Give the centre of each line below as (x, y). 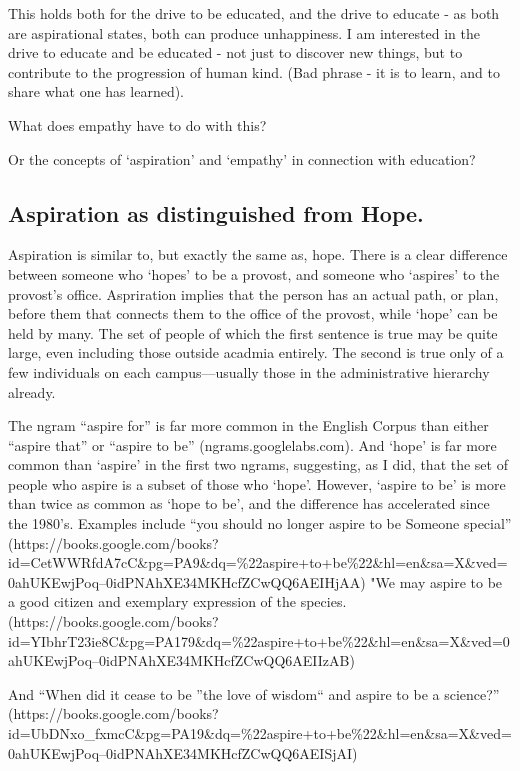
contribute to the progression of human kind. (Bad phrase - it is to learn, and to (254, 71)
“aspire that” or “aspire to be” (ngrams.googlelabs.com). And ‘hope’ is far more (252, 444)
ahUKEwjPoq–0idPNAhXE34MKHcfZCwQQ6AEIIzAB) (181, 660)
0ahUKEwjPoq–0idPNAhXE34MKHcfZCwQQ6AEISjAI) (183, 752)
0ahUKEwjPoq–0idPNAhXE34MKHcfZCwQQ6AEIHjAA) (187, 581)
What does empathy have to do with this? (137, 124)
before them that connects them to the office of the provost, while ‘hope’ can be (253, 313)
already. (32, 391)
